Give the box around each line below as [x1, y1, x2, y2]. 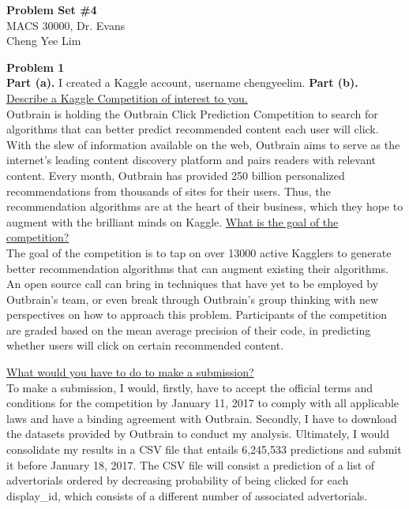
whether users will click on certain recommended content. [6, 337, 284, 354]
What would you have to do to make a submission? [6, 364, 254, 380]
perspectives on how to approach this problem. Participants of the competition [6, 306, 388, 323]
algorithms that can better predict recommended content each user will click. [6, 121, 379, 137]
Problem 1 [6, 58, 65, 75]
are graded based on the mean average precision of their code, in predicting [6, 321, 371, 338]
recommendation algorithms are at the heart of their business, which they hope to [6, 198, 403, 215]
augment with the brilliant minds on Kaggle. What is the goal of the [6, 213, 339, 230]
